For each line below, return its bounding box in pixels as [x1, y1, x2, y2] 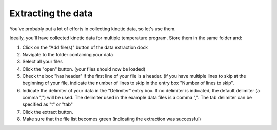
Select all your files [22, 59, 63, 65]
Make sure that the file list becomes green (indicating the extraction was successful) [22, 116, 201, 122]
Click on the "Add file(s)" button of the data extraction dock [22, 44, 148, 51]
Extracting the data [9, 8, 93, 19]
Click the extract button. [22, 109, 74, 115]
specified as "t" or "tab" [22, 101, 73, 107]
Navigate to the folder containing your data [22, 51, 113, 57]
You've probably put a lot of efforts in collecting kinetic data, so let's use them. [9, 26, 176, 32]
